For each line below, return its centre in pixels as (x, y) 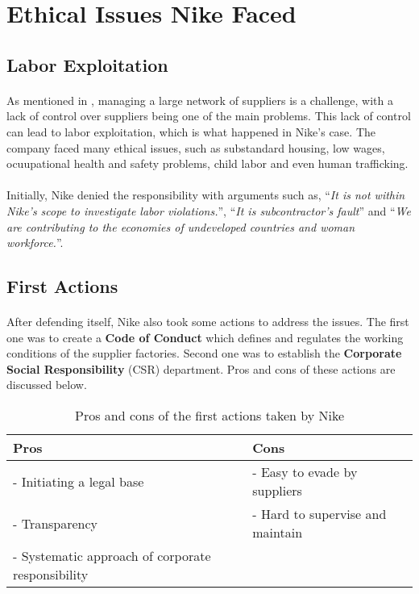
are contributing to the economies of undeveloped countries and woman (181, 226)
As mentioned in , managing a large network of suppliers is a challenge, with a (200, 100)
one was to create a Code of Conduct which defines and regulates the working (205, 337)
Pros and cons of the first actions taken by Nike (209, 416)
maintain (278, 533)
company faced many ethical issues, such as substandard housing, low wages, (196, 147)
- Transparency (56, 523)
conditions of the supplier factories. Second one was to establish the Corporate (204, 353)
